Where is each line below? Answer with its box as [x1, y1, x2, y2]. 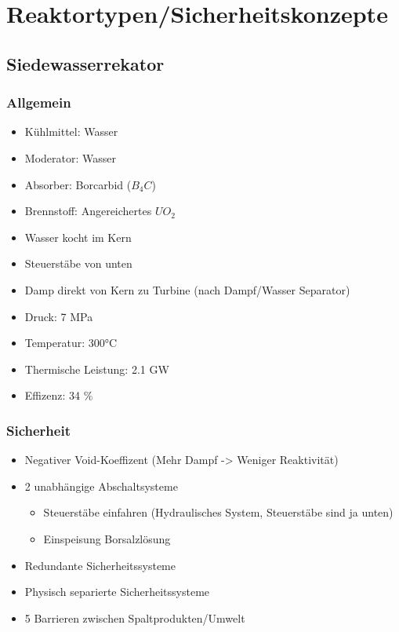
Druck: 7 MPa [24, 308, 93, 324]
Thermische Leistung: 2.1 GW [24, 360, 169, 377]
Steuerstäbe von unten [24, 255, 132, 272]
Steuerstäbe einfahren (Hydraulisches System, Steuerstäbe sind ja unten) [43, 504, 394, 521]
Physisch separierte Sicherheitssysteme [24, 583, 210, 600]
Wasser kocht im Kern [24, 228, 132, 245]
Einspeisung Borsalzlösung [43, 530, 171, 546]
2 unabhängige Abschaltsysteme [24, 477, 178, 494]
